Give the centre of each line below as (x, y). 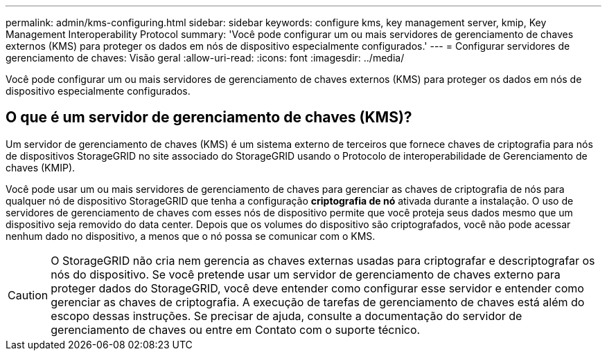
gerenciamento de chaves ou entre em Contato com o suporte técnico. (236, 329)
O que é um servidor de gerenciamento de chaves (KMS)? (209, 118)
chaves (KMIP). (41, 167)
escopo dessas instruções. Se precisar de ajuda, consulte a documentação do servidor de (287, 316)
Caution (28, 295)
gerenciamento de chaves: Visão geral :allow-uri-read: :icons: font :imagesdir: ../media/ (205, 58)
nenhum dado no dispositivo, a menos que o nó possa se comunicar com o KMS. (191, 236)
